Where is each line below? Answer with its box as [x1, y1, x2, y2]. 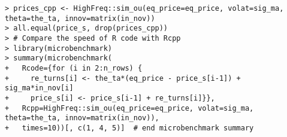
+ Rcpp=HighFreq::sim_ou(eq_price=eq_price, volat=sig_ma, [5, 103, 254, 112]
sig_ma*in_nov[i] [5, 84, 74, 93]
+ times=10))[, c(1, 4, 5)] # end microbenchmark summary [5, 123, 254, 132]
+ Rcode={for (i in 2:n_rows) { [5, 63, 143, 72]
